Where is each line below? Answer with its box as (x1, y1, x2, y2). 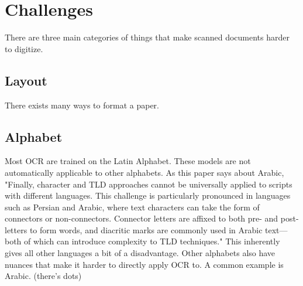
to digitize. (5, 42, 43, 55)
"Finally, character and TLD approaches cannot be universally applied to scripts (5, 178, 292, 190)
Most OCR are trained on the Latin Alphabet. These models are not (5, 155, 251, 167)
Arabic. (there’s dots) (5, 270, 82, 282)
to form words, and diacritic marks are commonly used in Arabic (29, 223, 263, 236)
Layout (5, 71, 47, 89)
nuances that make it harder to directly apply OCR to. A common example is (5, 258, 284, 270)
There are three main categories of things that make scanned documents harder (5, 31, 290, 43)
